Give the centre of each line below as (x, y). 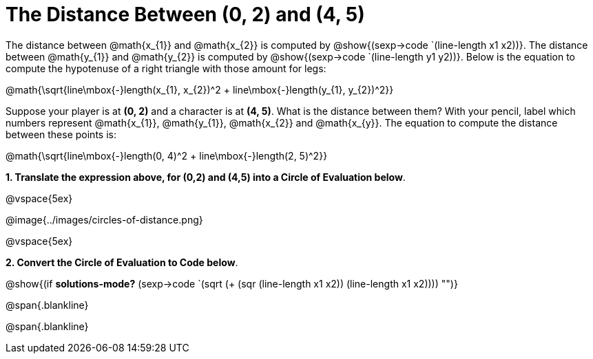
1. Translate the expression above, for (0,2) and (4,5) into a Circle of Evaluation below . (206, 177)
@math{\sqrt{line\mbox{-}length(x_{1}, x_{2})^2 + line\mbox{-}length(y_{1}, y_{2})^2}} (200, 89)
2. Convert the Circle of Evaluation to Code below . (122, 262)
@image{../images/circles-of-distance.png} (104, 219)
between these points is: (61, 134)
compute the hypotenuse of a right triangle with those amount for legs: (166, 68)
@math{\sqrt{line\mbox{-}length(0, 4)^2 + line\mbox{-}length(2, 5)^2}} (167, 155)
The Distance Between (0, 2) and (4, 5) (185, 14)
